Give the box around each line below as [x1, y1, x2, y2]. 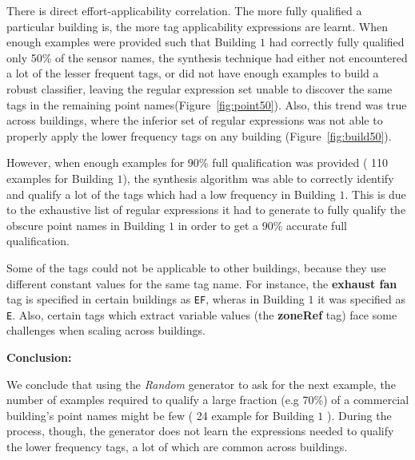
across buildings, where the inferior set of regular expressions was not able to [6, 112, 383, 129]
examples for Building [6, 169, 114, 186]
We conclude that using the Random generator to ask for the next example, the [6, 375, 396, 392]
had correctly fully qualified [269, 34, 405, 50]
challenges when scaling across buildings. [6, 322, 206, 339]
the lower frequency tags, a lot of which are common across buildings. [6, 438, 348, 454]
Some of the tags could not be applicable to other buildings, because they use [6, 259, 386, 276]
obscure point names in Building [6, 216, 166, 233]
